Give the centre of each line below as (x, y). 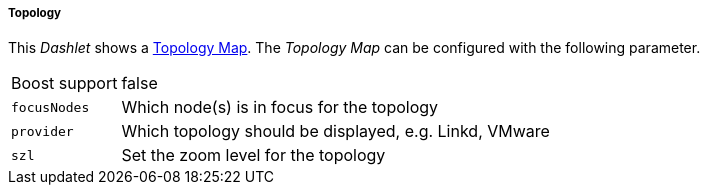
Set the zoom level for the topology (253, 155)
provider (42, 131)
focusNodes (50, 107)
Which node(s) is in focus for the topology (280, 107)
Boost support (64, 83)
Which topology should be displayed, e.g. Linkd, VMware (335, 131)
